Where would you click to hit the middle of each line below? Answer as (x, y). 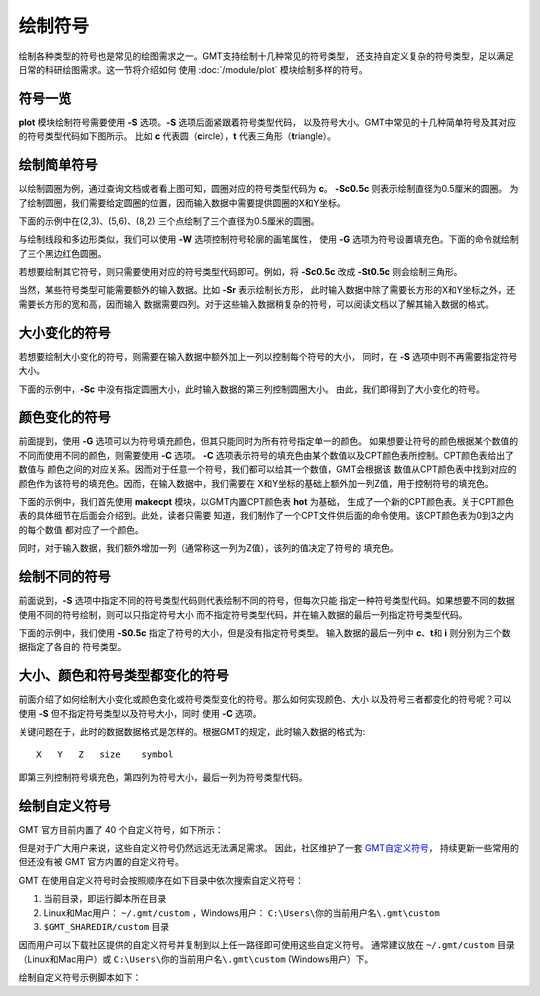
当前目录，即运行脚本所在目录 (105, 899)
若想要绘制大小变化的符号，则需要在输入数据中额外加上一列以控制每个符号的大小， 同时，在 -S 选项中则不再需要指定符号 (268, 356)
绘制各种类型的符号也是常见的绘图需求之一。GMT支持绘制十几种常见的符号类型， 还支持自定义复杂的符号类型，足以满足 (266, 56)
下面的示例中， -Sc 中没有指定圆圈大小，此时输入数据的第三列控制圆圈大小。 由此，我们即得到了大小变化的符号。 (251, 389)
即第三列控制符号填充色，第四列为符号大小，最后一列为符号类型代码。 (163, 777)
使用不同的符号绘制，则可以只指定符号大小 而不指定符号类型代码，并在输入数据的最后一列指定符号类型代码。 (243, 614)
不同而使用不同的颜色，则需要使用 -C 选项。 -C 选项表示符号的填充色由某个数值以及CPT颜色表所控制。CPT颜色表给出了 (266, 455)
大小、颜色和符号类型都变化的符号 (123, 675)
